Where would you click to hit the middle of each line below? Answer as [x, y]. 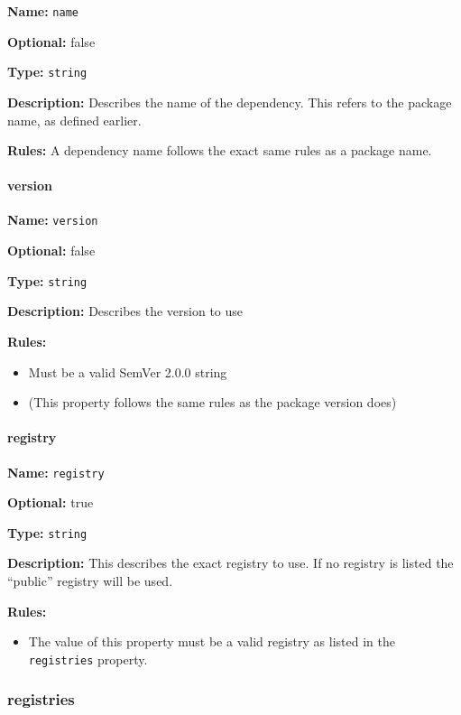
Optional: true [51, 502]
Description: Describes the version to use [125, 311]
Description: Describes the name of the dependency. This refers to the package [230, 102]
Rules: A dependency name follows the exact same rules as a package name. [220, 150]
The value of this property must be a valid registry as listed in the [212, 641]
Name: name [43, 11]
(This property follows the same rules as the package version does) [212, 402]
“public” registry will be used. [90, 581]
